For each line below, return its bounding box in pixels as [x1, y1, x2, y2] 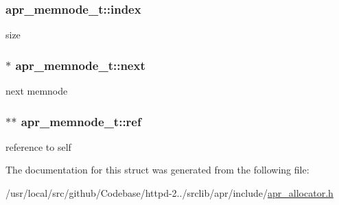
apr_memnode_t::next [15, 56, 145, 73]
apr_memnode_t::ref [21, 112, 141, 130]
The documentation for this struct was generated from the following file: [5, 162, 309, 177]
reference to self [5, 139, 71, 154]
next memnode [5, 84, 68, 98]
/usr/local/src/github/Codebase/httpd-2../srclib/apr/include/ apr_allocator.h [5, 186, 334, 200]
